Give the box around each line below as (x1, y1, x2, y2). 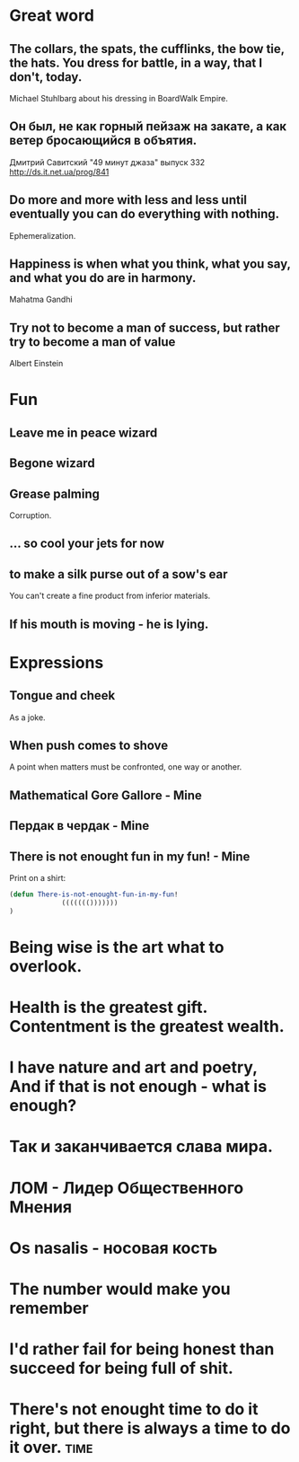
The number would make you (9, 1279, 231, 1299)
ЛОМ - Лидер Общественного (9, 1177, 244, 1198)
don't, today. (9, 69, 83, 84)
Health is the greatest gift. (9, 998, 208, 1017)
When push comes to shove (9, 738, 169, 753)
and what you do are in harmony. (9, 270, 197, 286)
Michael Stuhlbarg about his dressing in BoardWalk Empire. (9, 93, 229, 103)
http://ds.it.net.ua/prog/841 (9, 166, 110, 177)
